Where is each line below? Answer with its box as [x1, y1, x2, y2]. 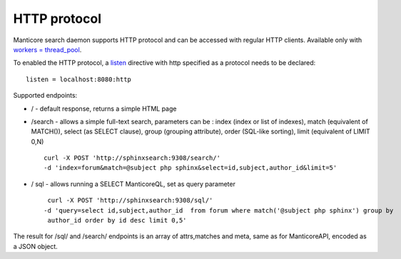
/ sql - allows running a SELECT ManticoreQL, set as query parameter [31, 179, 235, 188]
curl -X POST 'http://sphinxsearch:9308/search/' [44, 154, 221, 162]
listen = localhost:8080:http [26, 75, 132, 83]
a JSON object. [13, 242, 59, 250]
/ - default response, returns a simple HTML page [31, 104, 177, 113]
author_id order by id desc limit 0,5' [47, 216, 187, 225]
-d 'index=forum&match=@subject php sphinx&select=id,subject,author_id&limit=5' [44, 164, 337, 172]
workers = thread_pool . [13, 45, 82, 54]
